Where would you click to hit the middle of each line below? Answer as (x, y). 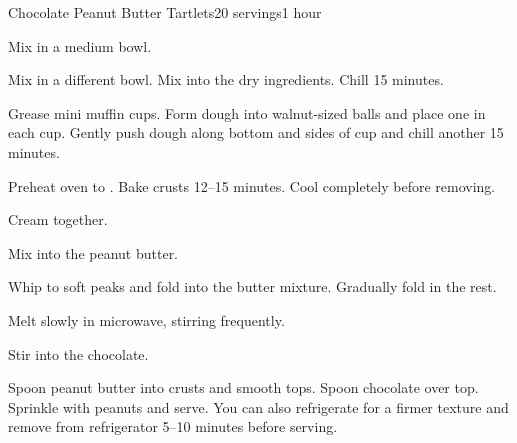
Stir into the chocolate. (78, 353)
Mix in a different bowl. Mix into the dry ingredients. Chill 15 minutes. (226, 79)
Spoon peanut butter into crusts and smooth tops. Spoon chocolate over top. (243, 387)
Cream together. (58, 219)
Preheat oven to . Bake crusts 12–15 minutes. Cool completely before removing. (252, 185)
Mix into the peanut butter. (93, 252)
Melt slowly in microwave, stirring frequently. (146, 319)
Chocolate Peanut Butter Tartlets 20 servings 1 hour (165, 12)
